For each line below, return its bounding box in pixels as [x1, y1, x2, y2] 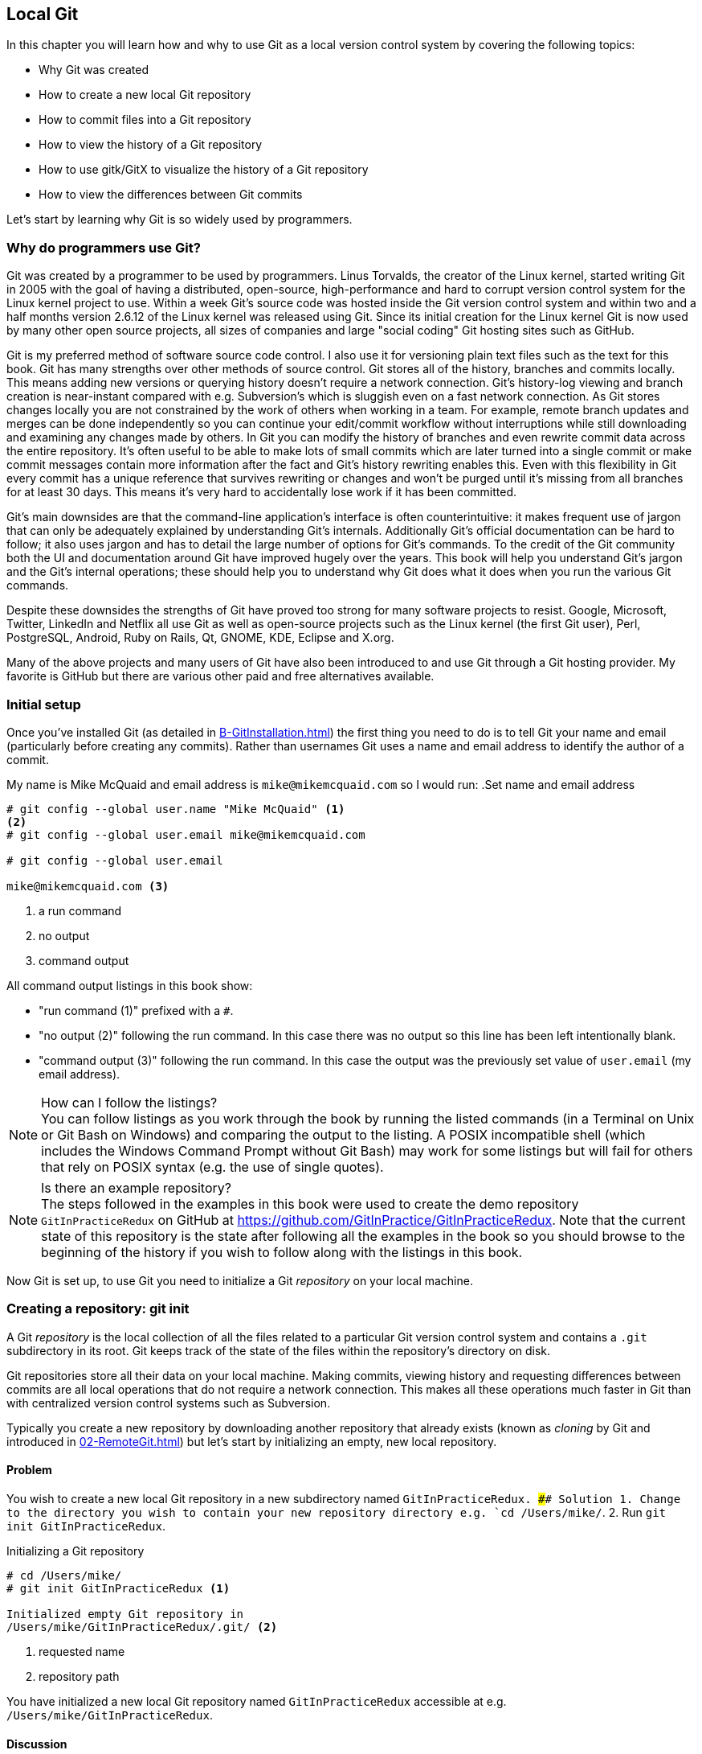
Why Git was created [39, 63, 149, 77]
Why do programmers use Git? [6, 239, 201, 256]
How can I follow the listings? [41, 1094, 218, 1111]
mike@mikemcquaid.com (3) [6, 879, 169, 893]
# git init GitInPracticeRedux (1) [6, 1581, 231, 1595]
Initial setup [6, 696, 81, 713]
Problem [6, 1463, 52, 1477]
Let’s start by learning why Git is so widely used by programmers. [6, 212, 353, 227]
